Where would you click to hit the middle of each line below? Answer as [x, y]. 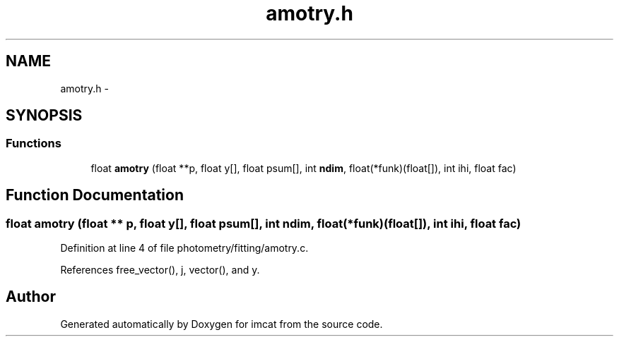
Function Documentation [95, 195]
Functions [34, 143]
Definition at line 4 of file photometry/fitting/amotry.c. [184, 248]
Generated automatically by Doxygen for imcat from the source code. [222, 324]
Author [31, 297]
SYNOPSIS [44, 116]
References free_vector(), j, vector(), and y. [160, 270]
